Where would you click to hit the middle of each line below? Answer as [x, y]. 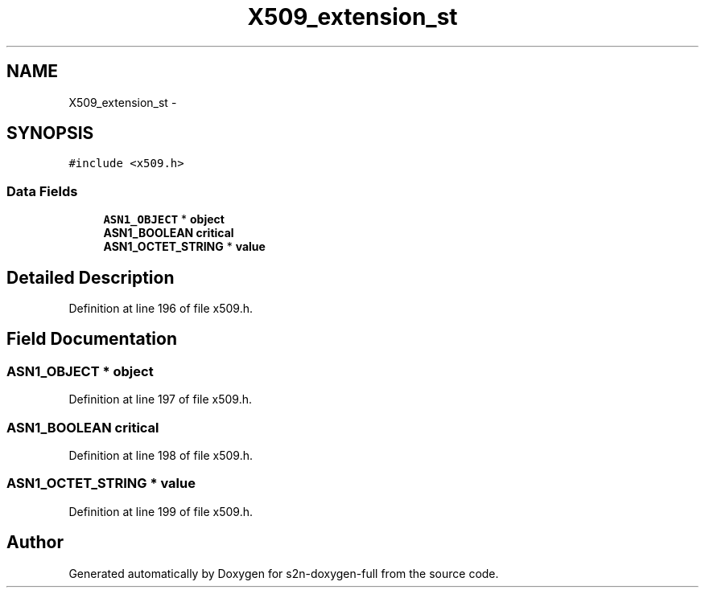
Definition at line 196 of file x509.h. [161, 309]
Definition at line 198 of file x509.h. [161, 455]
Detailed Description [91, 277]
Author [35, 543]
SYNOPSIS [50, 133]
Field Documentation [92, 339]
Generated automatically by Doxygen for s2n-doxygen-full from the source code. [284, 573]
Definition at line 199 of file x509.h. [161, 511]
